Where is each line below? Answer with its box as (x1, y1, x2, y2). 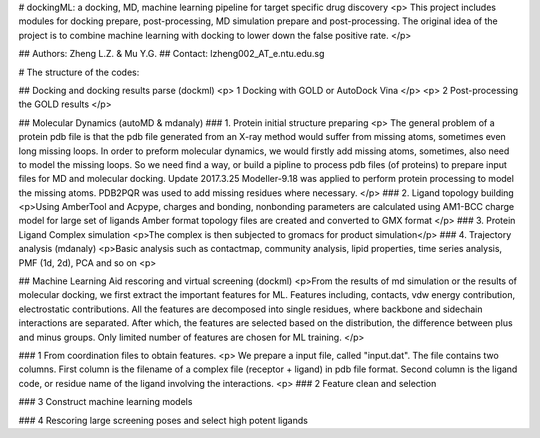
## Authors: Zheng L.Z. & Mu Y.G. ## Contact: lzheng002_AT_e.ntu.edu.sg (18, 48, 325, 60)
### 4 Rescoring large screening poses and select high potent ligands (18, 414, 309, 426)
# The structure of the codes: (18, 66, 140, 78)
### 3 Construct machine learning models (18, 396, 193, 408)
